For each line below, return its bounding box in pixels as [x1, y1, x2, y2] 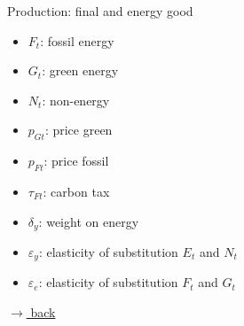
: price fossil [43, 151, 109, 170]
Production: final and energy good [7, 2, 193, 19]
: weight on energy [38, 212, 139, 230]
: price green [44, 120, 113, 139]
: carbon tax [43, 182, 110, 200]
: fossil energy [40, 31, 114, 50]
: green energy [42, 61, 119, 80]
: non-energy [42, 90, 110, 109]
